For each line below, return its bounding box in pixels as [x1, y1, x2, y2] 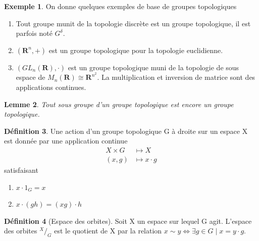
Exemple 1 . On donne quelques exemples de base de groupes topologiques [4, 1, 237, 11]
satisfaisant [4, 165, 38, 175]
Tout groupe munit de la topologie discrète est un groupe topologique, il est [16, 18, 251, 28]
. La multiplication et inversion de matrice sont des [97, 72, 255, 82]
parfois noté [16, 28, 53, 38]
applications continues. [16, 82, 86, 92]
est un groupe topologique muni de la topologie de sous [68, 62, 239, 72]
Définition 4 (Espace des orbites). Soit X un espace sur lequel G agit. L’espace [4, 215, 252, 226]
